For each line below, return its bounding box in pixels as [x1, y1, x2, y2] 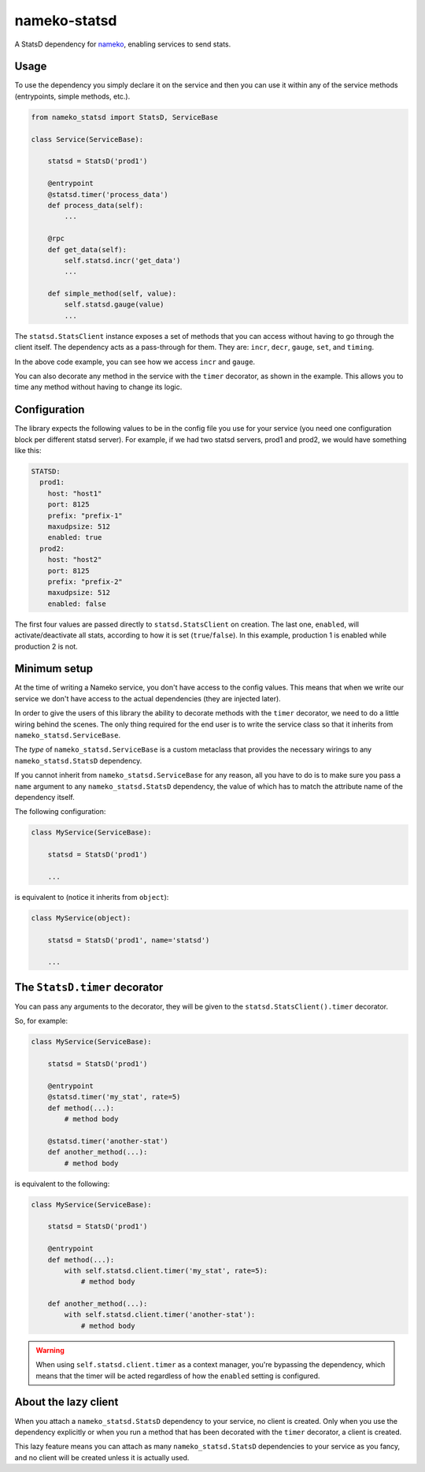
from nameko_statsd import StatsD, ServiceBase [31, 113, 218, 121]
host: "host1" [47, 489, 102, 498]
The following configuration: [14, 807, 106, 816]
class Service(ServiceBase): [31, 135, 144, 143]
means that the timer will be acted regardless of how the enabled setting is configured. [35, 1371, 320, 1381]
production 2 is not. [14, 641, 78, 651]
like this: [14, 446, 42, 455]
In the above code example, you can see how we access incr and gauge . [14, 357, 256, 366]
